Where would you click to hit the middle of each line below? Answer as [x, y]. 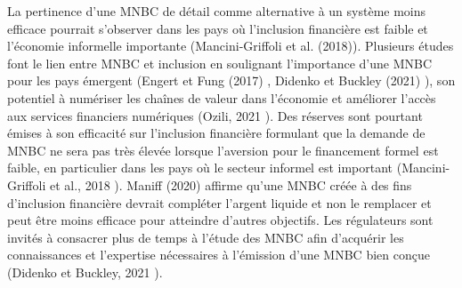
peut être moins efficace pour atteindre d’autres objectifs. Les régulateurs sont [220, 220]
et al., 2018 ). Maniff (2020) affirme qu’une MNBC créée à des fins [231, 184]
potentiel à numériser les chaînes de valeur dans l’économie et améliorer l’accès [222, 97]
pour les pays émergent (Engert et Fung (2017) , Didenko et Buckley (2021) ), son [231, 80]
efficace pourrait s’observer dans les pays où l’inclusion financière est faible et [218, 28]
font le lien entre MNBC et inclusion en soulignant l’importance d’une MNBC [220, 63]
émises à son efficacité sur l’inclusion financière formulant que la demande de [216, 133]
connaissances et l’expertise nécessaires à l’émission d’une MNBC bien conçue [219, 255]
